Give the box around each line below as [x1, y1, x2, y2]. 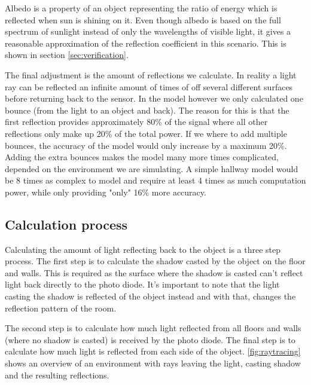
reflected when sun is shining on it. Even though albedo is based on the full [5, 13, 281, 26]
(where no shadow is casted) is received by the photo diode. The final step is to [5, 333, 295, 346]
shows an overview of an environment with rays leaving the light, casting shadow [5, 357, 301, 369]
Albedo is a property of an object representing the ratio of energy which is [5, 2, 278, 14]
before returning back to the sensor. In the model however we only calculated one [5, 92, 303, 105]
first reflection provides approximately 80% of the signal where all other [5, 115, 268, 128]
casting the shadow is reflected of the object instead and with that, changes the [5, 290, 296, 302]
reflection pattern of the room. [5, 301, 117, 314]
